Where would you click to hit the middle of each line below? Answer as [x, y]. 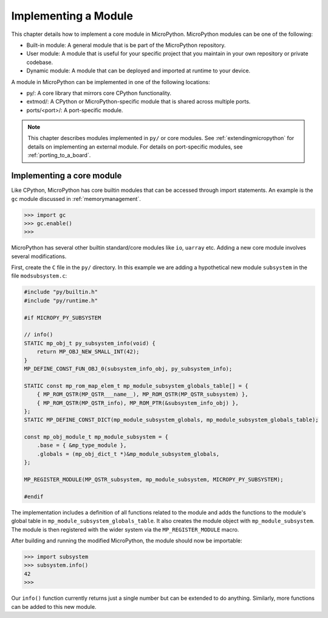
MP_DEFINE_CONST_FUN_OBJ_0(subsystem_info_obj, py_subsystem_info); [128, 369]
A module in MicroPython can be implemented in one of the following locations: [111, 82]
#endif [34, 497]
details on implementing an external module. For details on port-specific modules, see [135, 147]
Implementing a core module [67, 176]
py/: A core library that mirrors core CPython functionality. [99, 93]
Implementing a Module [72, 16]
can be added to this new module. [54, 606]
